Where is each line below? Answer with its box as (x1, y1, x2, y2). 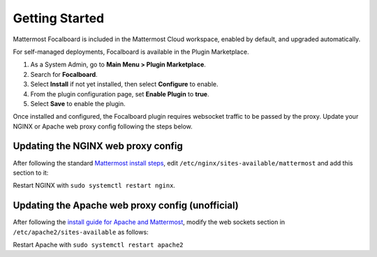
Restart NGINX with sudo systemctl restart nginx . (13, 182, 176, 190)
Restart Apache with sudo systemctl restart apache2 (13, 241, 184, 249)
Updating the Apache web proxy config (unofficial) (13, 200, 239, 212)
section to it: (13, 168, 49, 177)
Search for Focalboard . (30, 70, 98, 78)
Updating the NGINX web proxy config (13, 140, 183, 152)
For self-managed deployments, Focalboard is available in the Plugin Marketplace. (13, 47, 249, 56)
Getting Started (13, 10, 105, 26)
